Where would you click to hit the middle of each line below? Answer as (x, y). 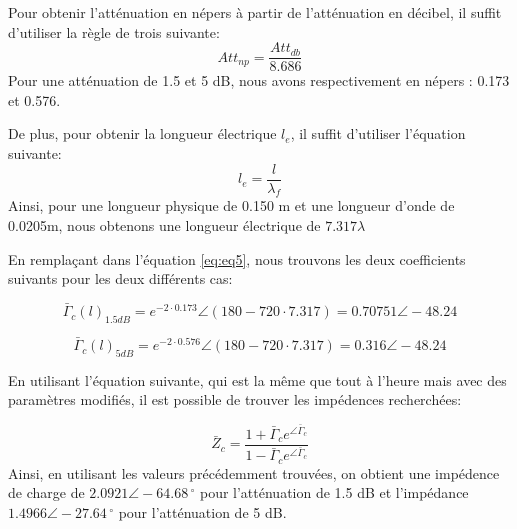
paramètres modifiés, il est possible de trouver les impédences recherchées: (235, 399)
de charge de (46, 492)
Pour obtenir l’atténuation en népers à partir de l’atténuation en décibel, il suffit (255, 12)
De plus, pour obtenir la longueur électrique (142, 133)
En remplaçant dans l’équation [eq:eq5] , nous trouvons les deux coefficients (237, 258)
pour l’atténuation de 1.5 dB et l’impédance (334, 492)
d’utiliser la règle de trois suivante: (114, 31)
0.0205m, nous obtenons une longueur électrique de (164, 225)
